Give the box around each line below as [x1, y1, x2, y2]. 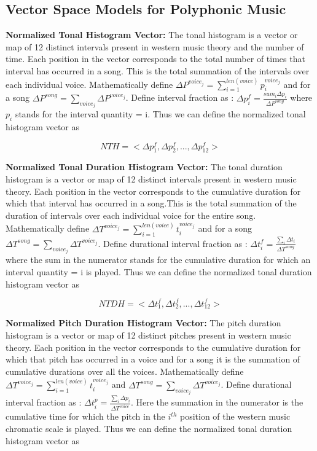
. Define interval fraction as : [125, 91, 234, 104]
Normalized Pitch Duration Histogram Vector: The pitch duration [6, 316, 281, 329]
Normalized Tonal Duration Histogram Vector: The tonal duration [6, 160, 283, 173]
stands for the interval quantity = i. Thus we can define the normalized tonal [15, 108, 306, 120]
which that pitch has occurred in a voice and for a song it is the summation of [6, 353, 300, 366]
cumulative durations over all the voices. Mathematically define [6, 364, 244, 377]
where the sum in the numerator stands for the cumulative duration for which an [6, 253, 311, 266]
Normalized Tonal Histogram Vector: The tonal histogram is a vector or [6, 28, 298, 41]
